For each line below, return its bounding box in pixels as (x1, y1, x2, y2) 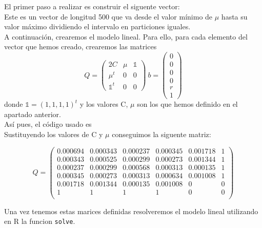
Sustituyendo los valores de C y (4, 129, 103, 139)
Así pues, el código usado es (4, 119, 92, 129)
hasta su (221, 11, 248, 22)
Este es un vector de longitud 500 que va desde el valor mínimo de (4, 11, 213, 22)
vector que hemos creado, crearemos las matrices (4, 41, 157, 52)
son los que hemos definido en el (137, 99, 238, 109)
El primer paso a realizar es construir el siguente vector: (4, 1, 180, 11)
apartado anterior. (4, 108, 61, 119)
